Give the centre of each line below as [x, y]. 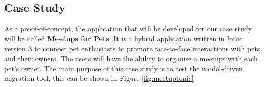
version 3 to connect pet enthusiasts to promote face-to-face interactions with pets [132, 48]
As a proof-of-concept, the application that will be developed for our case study [128, 29]
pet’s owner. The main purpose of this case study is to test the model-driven [123, 68]
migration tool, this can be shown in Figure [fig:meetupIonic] [99, 78]
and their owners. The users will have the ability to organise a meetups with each [131, 58]
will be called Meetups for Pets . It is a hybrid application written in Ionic [123, 38]
